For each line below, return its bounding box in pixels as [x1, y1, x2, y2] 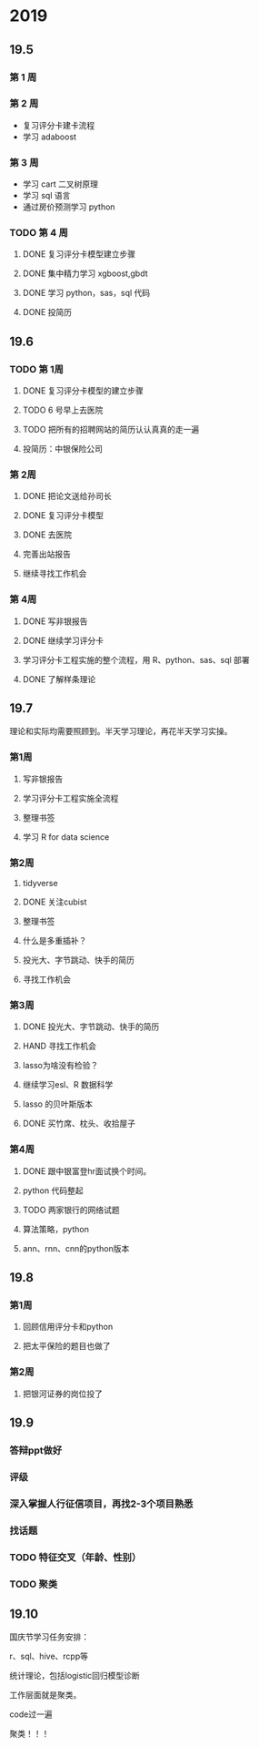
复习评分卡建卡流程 [22, 119, 95, 130]
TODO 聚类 [9, 1578, 58, 1590]
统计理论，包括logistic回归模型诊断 [9, 1670, 141, 1681]
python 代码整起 [22, 1185, 84, 1196]
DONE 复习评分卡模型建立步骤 [22, 249, 136, 260]
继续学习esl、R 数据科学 [22, 1079, 114, 1090]
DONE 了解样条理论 [22, 673, 96, 684]
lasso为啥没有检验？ [22, 1060, 99, 1071]
